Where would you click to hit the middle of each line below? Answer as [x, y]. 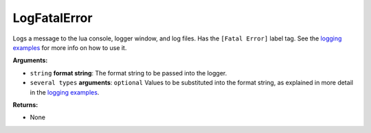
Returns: [25, 105]
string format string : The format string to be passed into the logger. [128, 73]
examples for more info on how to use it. [70, 47]
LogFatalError [53, 18]
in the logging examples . [65, 92]
